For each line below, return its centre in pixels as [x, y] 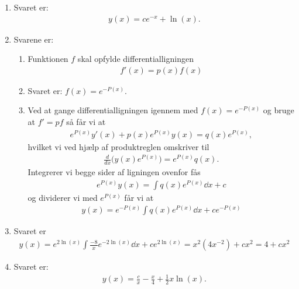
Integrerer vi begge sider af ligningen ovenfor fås [114, 172]
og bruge [279, 110]
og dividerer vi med [63, 197]
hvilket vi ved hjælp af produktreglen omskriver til [118, 146]
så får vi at [86, 122]
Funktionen [48, 59]
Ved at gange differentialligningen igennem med [113, 110]
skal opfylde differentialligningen [135, 59]
